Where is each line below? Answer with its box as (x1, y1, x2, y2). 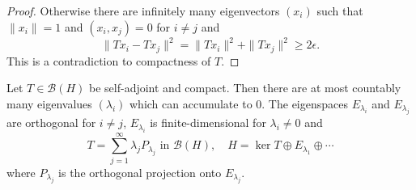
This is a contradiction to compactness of (6, 52, 211, 69)
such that (316, 2, 363, 19)
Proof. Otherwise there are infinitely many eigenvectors (6, 2, 280, 19)
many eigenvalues (6, 95, 92, 112)
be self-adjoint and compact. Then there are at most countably (89, 79, 401, 96)
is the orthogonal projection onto (58, 163, 222, 180)
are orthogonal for (6, 114, 96, 131)
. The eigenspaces (261, 95, 348, 112)
